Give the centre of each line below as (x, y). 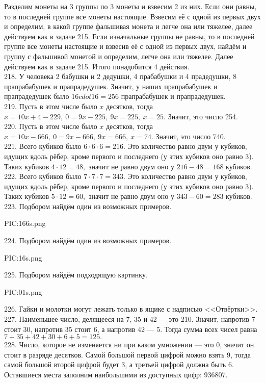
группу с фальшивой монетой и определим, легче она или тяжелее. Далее (119, 56)
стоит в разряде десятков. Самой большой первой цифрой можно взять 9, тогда (127, 354)
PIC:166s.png (25, 223)
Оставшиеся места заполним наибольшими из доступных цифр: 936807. (116, 374)
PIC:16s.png (23, 257)
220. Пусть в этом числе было (51, 126)
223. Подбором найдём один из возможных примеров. (88, 206)
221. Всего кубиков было (43, 146)
